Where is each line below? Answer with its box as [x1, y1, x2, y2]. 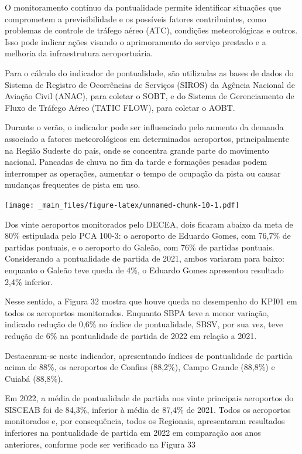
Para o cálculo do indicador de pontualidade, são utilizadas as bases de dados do [5, 66, 294, 79]
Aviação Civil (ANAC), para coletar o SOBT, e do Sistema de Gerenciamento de [5, 90, 294, 102]
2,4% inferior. [5, 275, 53, 287]
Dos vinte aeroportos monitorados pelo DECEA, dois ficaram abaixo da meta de [5, 218, 293, 230]
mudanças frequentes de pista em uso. [5, 178, 140, 191]
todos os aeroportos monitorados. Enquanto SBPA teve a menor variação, [5, 306, 269, 319]
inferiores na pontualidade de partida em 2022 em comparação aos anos [5, 426, 261, 439]
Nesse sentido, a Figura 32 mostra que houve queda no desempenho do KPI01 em [5, 295, 297, 307]
